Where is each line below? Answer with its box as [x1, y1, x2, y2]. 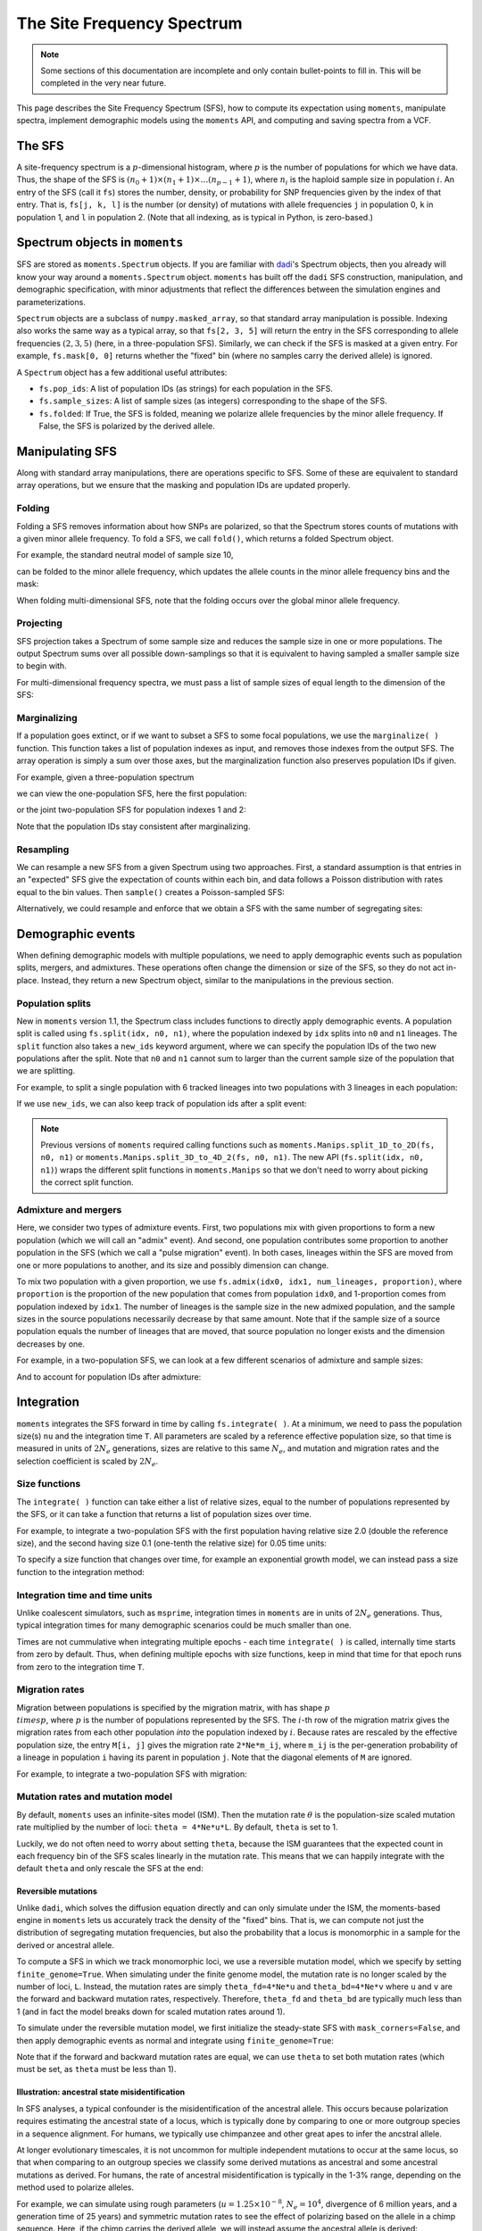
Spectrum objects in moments [16, 235, 184, 250]
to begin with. [16, 660, 67, 671]
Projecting [16, 617, 62, 629]
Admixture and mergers [16, 1203, 122, 1215]
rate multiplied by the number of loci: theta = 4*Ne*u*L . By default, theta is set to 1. [16, 1821, 338, 1833]
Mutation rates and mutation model [16, 1790, 173, 1803]
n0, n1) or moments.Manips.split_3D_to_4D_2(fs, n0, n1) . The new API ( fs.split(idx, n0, [40, 1152, 424, 1163]
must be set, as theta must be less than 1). [16, 2064, 177, 2075]
